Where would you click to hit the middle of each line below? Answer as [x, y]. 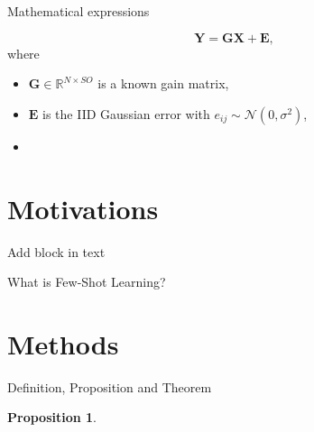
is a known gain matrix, [163, 83]
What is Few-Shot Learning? [87, 282]
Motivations [83, 208]
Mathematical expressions [78, 11]
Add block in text [56, 251]
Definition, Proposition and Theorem [110, 386]
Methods [63, 343]
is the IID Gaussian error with [126, 113]
